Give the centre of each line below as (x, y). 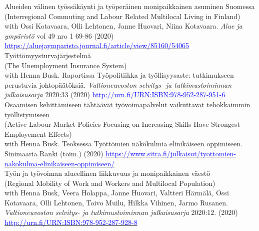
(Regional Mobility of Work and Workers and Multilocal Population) (110, 183)
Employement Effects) (38, 134)
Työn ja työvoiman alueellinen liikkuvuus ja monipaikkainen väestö (107, 173)
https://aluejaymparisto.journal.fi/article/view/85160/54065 (97, 45)
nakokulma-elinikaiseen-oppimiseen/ (60, 163)
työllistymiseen (27, 114)
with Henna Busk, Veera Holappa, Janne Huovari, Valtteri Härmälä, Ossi (117, 193)
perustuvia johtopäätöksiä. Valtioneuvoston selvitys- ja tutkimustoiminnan (118, 84)
